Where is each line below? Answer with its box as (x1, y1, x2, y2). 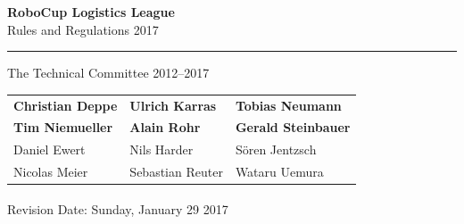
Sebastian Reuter (129, 162, 223, 181)
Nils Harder (129, 140, 194, 159)
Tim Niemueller (13, 118, 113, 137)
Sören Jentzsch (235, 140, 317, 159)
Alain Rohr (129, 118, 201, 137)
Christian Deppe (13, 95, 118, 114)
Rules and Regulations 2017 (7, 20, 159, 38)
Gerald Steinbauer (235, 118, 351, 137)
